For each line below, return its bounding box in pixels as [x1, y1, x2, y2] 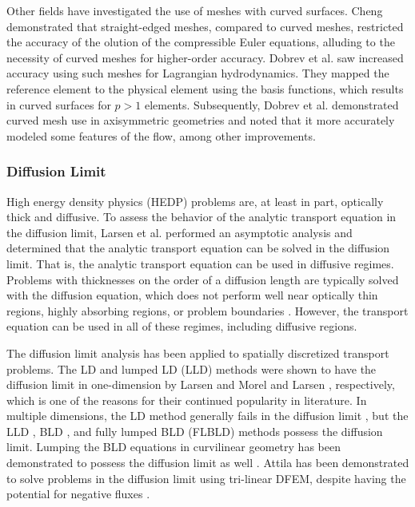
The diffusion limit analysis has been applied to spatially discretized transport [6, 344, 389, 361]
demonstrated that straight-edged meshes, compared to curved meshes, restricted [6, 18, 404, 34]
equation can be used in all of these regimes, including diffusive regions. [6, 318, 357, 335]
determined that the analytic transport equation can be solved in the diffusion [6, 240, 390, 256]
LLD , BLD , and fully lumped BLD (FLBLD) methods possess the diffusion [6, 422, 383, 439]
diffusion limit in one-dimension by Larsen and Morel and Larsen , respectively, [6, 376, 395, 393]
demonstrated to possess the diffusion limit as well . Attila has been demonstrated [6, 454, 409, 471]
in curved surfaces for [6, 96, 111, 113]
